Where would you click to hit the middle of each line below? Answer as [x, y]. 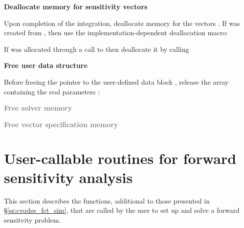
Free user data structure [46, 65]
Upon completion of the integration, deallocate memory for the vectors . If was [122, 23]
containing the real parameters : [52, 91]
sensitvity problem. [33, 219]
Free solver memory [38, 108]
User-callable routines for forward [120, 158]
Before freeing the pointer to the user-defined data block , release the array [116, 81]
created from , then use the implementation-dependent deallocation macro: [116, 33]
